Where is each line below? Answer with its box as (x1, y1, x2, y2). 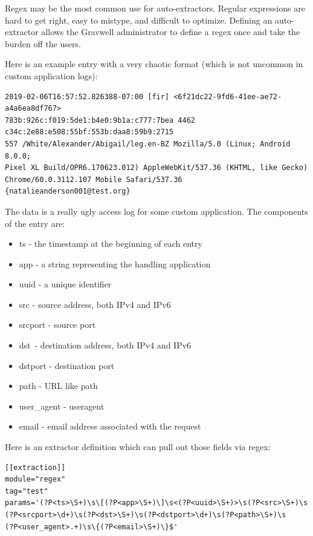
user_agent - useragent (19, 399, 105, 412)
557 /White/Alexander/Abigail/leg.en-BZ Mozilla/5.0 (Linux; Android (5, 139, 291, 148)
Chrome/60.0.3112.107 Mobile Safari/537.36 (5, 175, 182, 184)
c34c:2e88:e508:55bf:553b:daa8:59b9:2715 (5, 128, 174, 137)
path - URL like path (19, 379, 98, 392)
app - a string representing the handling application (19, 257, 211, 270)
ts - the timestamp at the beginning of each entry (19, 237, 202, 250)
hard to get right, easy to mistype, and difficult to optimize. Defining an (5, 13, 273, 26)
